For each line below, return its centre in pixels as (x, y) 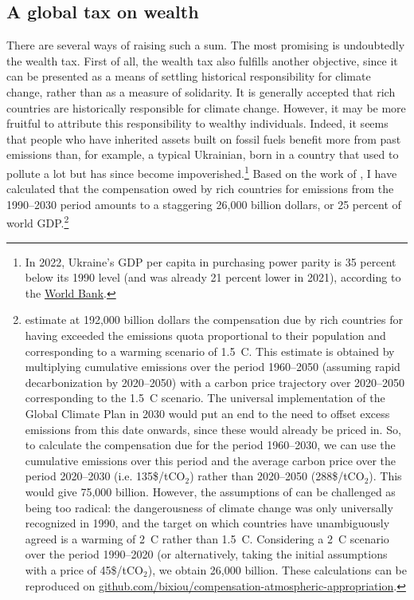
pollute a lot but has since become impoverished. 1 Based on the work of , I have (202, 172)
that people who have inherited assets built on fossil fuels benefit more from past (204, 138)
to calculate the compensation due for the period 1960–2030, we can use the (210, 445)
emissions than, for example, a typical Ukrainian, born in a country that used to (203, 154)
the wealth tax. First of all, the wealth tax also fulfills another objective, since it (202, 60)
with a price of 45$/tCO (84, 569)
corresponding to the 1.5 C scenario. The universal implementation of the (205, 398)
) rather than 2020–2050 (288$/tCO (277, 476)
